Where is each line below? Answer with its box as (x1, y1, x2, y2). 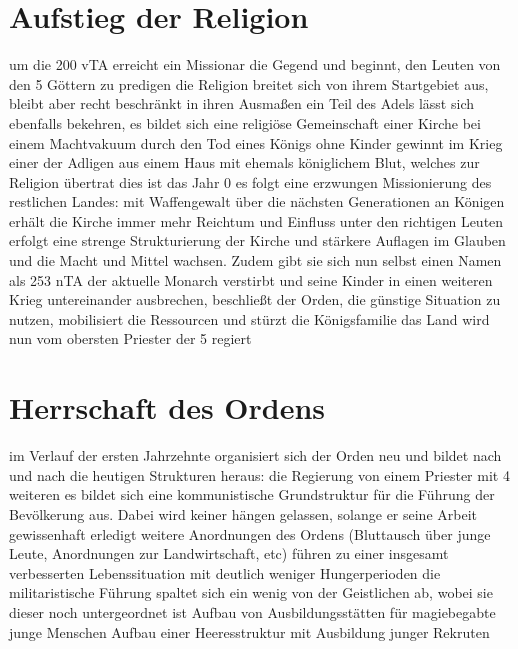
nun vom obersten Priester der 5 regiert (9, 328, 252, 349)
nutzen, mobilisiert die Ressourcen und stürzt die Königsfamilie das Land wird (9, 308, 490, 329)
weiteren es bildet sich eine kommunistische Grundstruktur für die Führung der (9, 484, 495, 505)
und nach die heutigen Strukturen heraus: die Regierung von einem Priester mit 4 (9, 464, 510, 485)
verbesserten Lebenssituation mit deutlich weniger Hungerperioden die (9, 562, 441, 583)
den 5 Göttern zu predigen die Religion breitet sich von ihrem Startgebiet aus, (9, 73, 489, 94)
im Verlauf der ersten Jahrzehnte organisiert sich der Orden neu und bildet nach (9, 445, 502, 466)
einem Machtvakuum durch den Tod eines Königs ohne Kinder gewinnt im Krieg (9, 132, 503, 153)
